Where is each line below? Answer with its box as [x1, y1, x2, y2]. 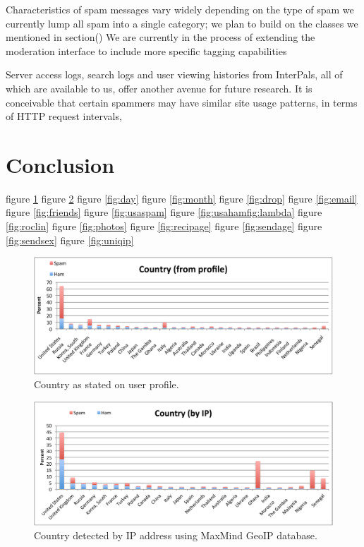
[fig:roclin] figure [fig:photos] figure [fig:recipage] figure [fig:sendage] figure [6, 219, 322, 234]
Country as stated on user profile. [34, 377, 179, 392]
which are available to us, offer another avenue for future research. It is [6, 80, 313, 95]
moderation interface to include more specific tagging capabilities [6, 43, 287, 58]
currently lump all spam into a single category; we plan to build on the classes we [6, 16, 358, 30]
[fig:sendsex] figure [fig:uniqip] [6, 232, 134, 247]
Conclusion [6, 150, 115, 179]
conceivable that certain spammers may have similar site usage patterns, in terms [6, 95, 358, 109]
